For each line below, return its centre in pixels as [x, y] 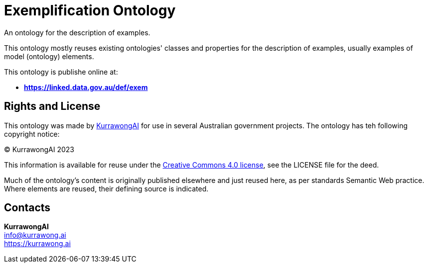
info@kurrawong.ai [35, 235]
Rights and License [52, 106]
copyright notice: [32, 134]
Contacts [27, 208]
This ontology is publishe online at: [61, 72]
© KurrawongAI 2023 [39, 149]
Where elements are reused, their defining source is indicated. [106, 188]
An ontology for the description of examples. [77, 32]
